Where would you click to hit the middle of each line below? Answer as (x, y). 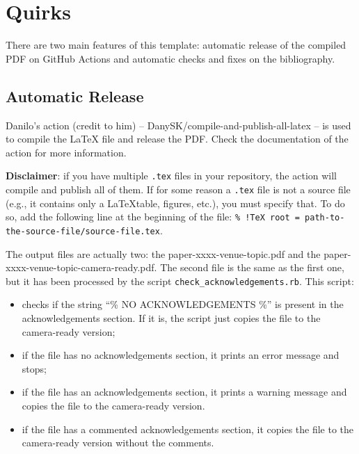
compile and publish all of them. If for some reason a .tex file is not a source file (178, 189)
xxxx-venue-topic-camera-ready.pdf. (81, 267)
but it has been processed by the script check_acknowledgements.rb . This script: (180, 281)
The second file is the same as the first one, (252, 267)
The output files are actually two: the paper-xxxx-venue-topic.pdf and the (163, 253)
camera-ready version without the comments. (118, 443)
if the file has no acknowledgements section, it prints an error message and (181, 355)
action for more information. (66, 152)
